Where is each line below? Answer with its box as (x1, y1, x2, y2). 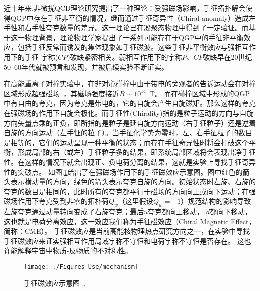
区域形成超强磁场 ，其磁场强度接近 (4, 88, 119, 98)
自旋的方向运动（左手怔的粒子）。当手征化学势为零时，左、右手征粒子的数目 (4, 127, 252, 138)
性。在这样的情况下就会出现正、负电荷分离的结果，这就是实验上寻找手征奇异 (4, 156, 256, 167)
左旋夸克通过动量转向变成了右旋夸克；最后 (4, 206, 144, 217)
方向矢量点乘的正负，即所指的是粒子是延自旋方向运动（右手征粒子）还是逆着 (4, 117, 256, 128)
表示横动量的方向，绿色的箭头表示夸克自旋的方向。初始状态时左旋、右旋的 (10, 176, 256, 187)
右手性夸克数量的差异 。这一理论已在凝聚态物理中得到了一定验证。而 (24, 22, 249, 33)
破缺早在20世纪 (203, 51, 252, 62)
